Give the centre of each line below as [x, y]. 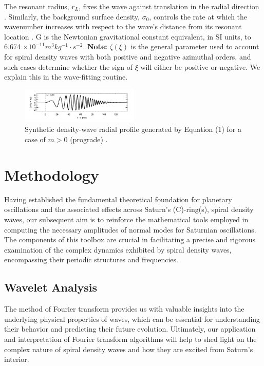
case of [35, 139]
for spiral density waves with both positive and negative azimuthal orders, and [128, 56]
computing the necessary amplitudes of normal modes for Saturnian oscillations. [130, 229]
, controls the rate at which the [198, 16]
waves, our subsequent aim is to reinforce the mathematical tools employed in [126, 219]
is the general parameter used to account [195, 46]
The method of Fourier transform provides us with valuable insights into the [124, 309]
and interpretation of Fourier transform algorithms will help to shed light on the [130, 339]
